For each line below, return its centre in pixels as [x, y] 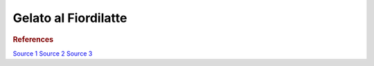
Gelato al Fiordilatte [70, 18]
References [33, 39]
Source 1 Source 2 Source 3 [53, 53]
